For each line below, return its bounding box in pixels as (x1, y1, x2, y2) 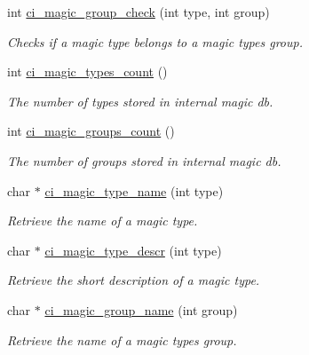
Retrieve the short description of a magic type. (7, 271, 260, 289)
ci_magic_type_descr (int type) (44, 241, 222, 259)
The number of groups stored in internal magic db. (7, 151, 281, 170)
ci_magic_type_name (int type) (44, 181, 224, 200)
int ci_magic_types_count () (7, 62, 168, 81)
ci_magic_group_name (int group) (44, 300, 238, 319)
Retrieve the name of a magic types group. (7, 330, 237, 349)
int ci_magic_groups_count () (7, 122, 175, 140)
